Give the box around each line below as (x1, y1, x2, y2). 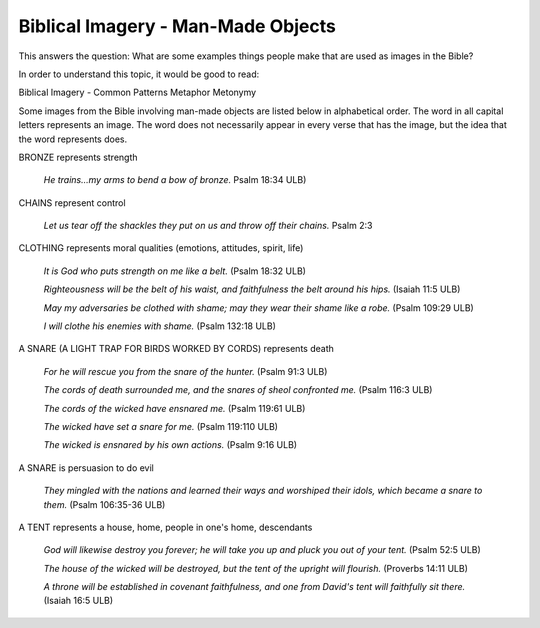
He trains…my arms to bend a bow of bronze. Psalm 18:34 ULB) (43, 174, 307, 186)
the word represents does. (18, 133, 128, 145)
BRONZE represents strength (18, 151, 139, 163)
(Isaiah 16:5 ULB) (43, 595, 114, 607)
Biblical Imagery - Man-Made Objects (18, 15, 337, 37)
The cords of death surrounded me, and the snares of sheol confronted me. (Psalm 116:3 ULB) (43, 384, 433, 396)
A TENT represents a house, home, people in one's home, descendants (18, 521, 313, 533)
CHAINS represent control (18, 196, 126, 209)
